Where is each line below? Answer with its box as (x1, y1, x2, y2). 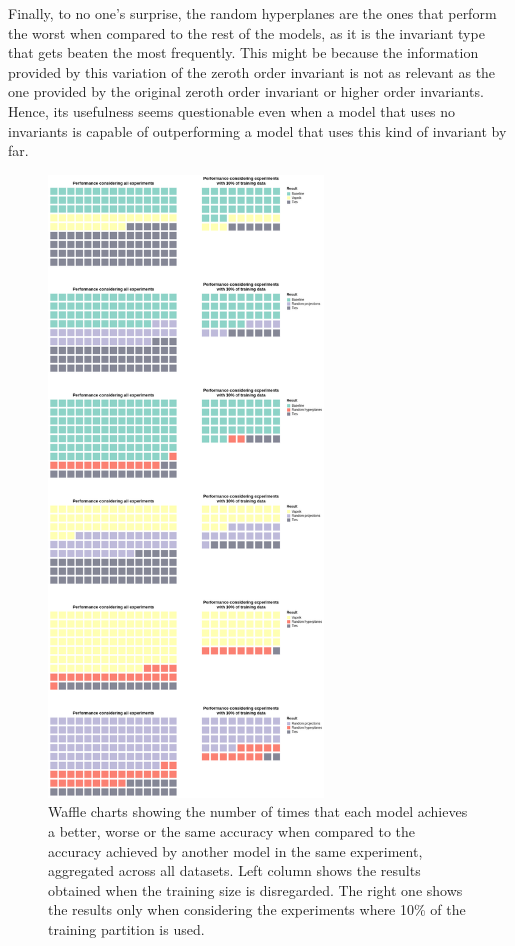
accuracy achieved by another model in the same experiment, (48, 840, 423, 861)
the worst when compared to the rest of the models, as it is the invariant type (8, 22, 485, 43)
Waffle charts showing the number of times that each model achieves (48, 801, 468, 822)
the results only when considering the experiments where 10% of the (48, 899, 466, 920)
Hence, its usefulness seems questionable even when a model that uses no (8, 100, 456, 121)
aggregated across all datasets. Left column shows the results (48, 860, 421, 881)
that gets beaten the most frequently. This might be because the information (8, 42, 479, 63)
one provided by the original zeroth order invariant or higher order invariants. (8, 81, 484, 102)
